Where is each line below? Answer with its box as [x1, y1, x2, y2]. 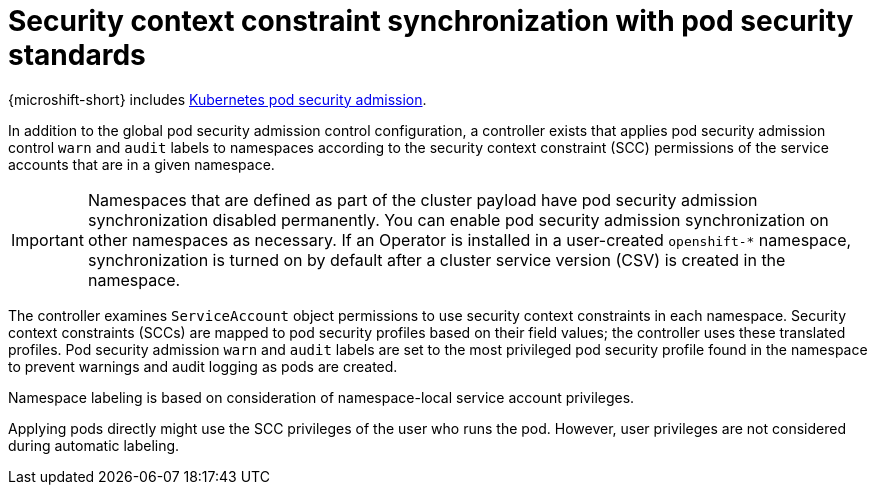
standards [8, 38, 146, 72]
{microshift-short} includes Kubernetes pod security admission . [8, 90, 427, 108]
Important [11, 229, 84, 250]
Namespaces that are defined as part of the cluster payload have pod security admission [87, 189, 758, 210]
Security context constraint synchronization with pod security [8, 4, 854, 38]
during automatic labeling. [8, 436, 180, 454]
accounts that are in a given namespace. [8, 155, 275, 173]
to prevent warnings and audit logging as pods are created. [8, 357, 398, 375]
